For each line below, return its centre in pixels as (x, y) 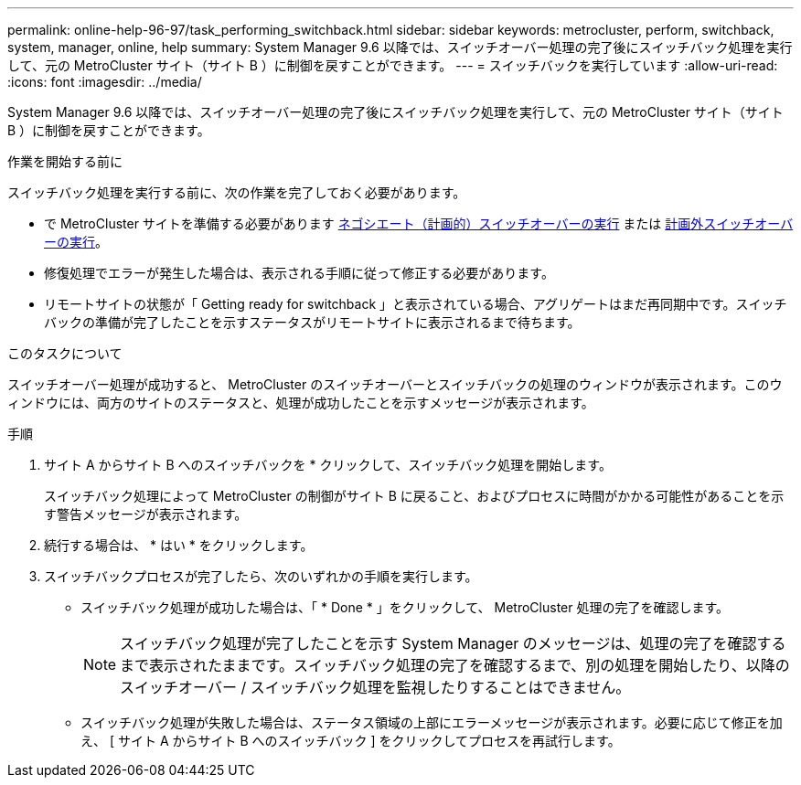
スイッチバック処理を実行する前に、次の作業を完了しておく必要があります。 (237, 192)
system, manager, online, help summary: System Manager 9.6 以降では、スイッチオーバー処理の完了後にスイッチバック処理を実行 (400, 47)
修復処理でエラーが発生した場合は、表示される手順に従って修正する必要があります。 (299, 273)
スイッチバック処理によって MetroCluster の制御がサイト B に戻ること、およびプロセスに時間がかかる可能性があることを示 (414, 496)
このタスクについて (65, 353)
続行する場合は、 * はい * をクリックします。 (179, 545)
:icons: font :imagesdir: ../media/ (105, 82)
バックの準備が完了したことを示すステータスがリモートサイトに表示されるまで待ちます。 (312, 322)
